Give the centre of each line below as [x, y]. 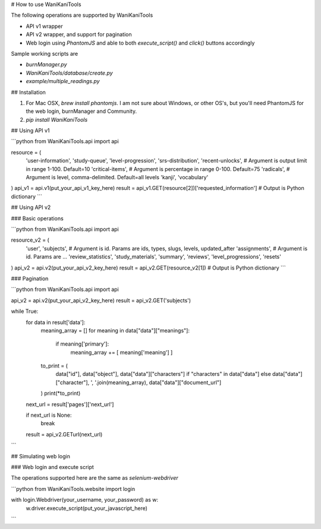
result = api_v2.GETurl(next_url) [64, 434]
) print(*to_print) [61, 393]
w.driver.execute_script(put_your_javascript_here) [87, 508]
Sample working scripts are [45, 53]
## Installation [28, 92]
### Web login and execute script [53, 467]
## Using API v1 [30, 131]
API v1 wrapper [44, 26]
